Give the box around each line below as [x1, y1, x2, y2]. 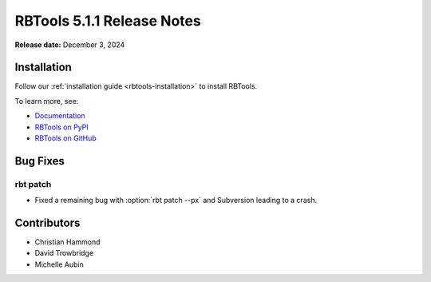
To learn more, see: [14, 96, 79, 105]
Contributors [14, 216, 81, 229]
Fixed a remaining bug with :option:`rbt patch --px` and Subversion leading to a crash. [34, 196, 318, 205]
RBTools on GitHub [34, 133, 97, 143]
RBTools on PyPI [34, 122, 89, 132]
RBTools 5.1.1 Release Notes [14, 12, 201, 30]
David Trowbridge [34, 248, 94, 258]
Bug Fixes [14, 154, 65, 168]
